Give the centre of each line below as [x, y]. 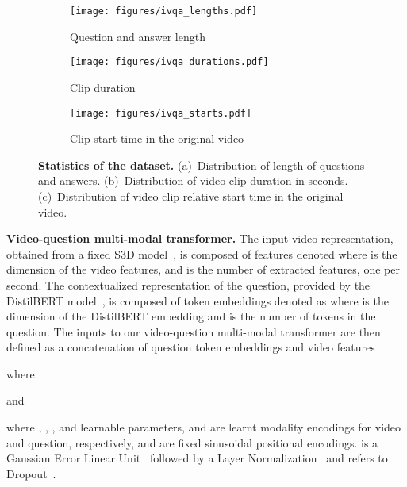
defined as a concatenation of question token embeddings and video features [191, 347]
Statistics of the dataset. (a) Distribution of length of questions [202, 165]
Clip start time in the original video [157, 138]
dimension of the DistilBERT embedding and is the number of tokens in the [191, 316]
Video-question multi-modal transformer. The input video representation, [200, 238]
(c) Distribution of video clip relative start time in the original [191, 196]
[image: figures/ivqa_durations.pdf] [169, 62]
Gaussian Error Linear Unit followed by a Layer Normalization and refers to [197, 458]
